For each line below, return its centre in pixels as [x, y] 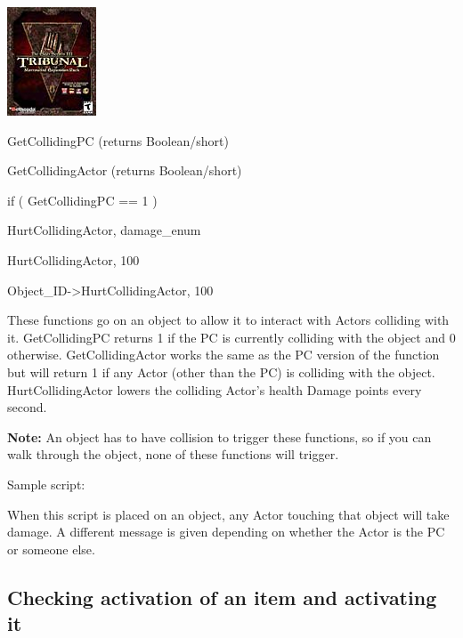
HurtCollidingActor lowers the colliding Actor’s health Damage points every [215, 389]
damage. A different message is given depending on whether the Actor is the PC [226, 532]
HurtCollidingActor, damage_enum [104, 230]
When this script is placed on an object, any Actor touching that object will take [228, 514]
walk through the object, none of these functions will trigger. [173, 454]
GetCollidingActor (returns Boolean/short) [125, 170]
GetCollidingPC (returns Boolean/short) [118, 140]
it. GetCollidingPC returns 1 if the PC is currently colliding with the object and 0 [231, 337]
